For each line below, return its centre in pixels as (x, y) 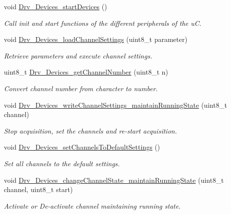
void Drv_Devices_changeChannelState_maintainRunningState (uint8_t (114, 180)
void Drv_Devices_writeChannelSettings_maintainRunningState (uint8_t (115, 105)
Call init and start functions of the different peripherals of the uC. (103, 23)
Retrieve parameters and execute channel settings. (78, 55)
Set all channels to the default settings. (62, 163)
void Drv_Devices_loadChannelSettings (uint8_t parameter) (96, 39)
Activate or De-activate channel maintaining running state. (92, 205)
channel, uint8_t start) (38, 189)
